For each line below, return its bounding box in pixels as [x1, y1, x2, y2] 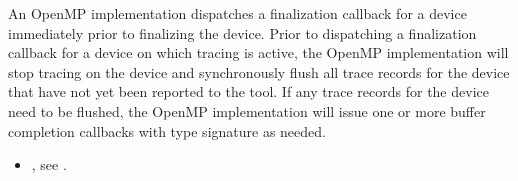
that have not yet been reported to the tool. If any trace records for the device [8, 81, 489, 102]
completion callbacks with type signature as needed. [8, 120, 326, 141]
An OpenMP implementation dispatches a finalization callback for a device [8, 3, 467, 23]
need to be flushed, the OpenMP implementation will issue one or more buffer [8, 100, 486, 121]
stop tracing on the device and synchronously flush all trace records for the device [8, 61, 510, 82]
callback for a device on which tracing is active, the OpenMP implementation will [8, 42, 509, 63]
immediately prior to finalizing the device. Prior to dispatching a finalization [8, 22, 477, 43]
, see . [31, 154, 67, 175]
